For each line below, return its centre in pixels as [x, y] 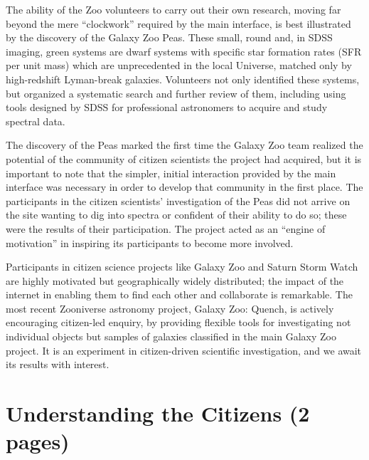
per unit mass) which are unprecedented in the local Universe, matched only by [179, 65]
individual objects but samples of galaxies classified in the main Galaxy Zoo [171, 336]
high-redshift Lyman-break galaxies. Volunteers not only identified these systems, [183, 79]
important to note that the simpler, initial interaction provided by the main [171, 173]
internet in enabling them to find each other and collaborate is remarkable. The [179, 294]
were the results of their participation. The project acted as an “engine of [166, 228]
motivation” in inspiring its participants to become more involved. [150, 242]
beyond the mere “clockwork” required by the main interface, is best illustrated [178, 23]
